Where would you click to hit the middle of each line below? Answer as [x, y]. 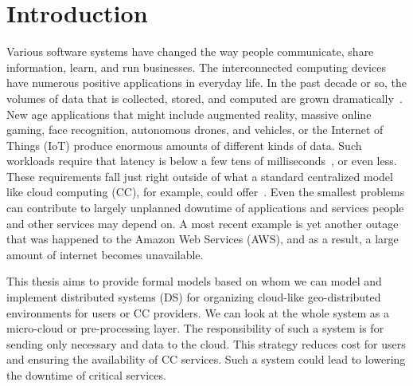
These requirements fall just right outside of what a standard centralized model [200, 176]
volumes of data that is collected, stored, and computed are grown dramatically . [205, 98]
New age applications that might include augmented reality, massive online [189, 114]
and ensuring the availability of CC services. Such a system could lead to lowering [206, 359]
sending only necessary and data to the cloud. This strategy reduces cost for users [206, 343]
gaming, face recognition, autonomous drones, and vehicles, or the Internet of [195, 130]
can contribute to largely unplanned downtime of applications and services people [205, 208]
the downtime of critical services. [86, 375]
